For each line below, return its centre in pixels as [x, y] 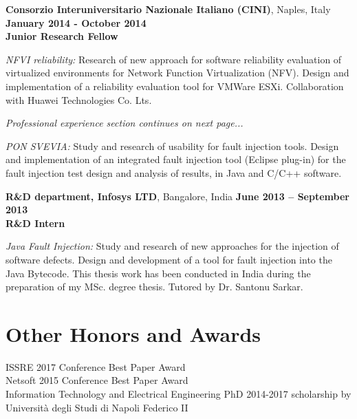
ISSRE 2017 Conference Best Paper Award [96, 366]
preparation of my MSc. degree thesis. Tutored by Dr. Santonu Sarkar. [154, 287]
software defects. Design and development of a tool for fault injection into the [169, 259]
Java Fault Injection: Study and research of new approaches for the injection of [172, 246]
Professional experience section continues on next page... [125, 123]
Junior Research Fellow [62, 36]
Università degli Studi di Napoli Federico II [97, 407]
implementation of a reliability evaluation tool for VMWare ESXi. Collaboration [175, 86]
